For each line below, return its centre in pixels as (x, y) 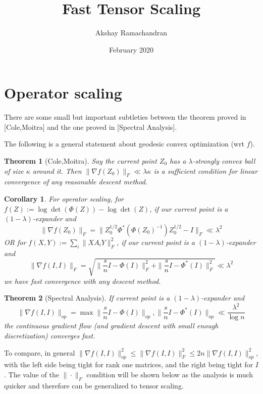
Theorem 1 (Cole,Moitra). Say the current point (81, 161)
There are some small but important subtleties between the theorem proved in (125, 117)
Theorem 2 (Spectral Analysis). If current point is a (87, 298)
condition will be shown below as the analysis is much (170, 375)
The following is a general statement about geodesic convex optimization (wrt (124, 144)
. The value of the (32, 375)
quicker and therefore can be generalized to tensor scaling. (94, 385)
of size (14, 170)
